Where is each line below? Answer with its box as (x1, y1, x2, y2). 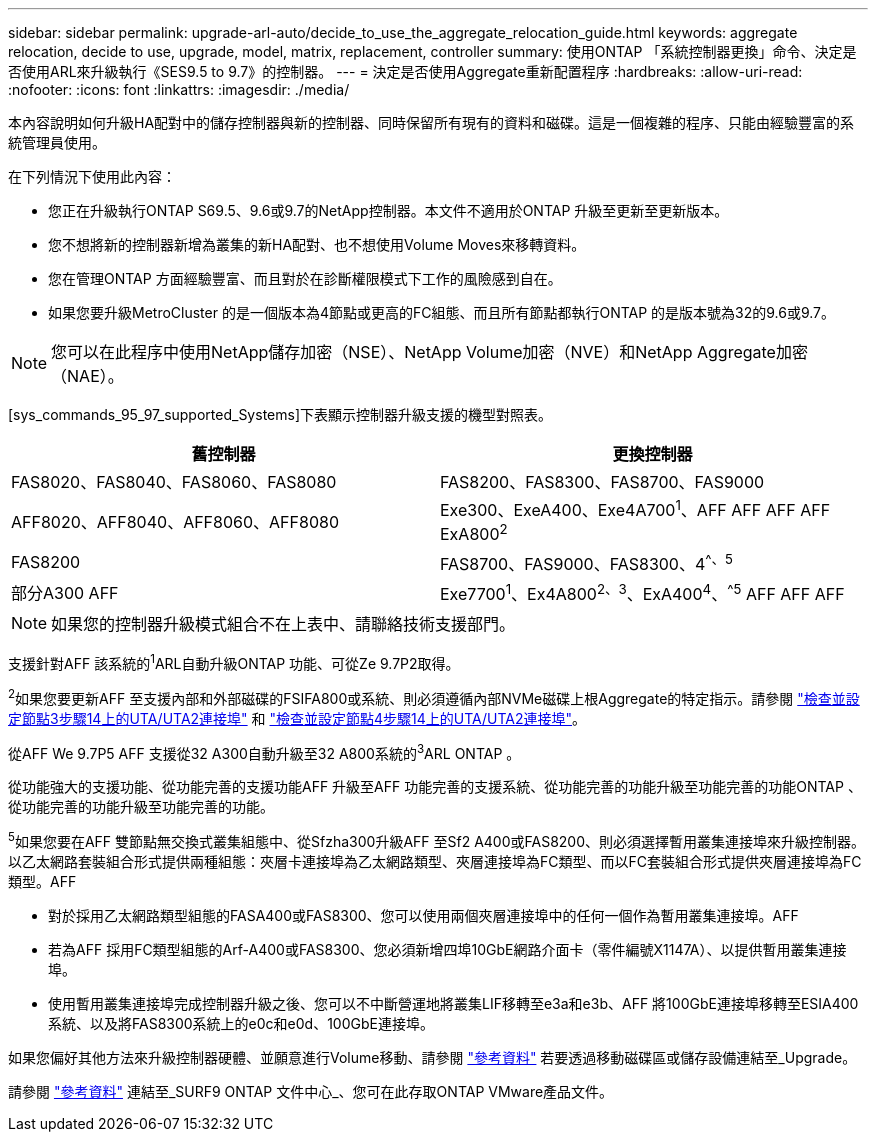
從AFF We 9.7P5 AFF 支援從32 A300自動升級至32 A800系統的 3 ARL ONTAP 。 (8, 741, 521, 762)
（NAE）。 (51, 366, 124, 386)
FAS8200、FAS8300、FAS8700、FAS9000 (440, 472, 765, 492)
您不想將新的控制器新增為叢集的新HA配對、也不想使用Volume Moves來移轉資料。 (48, 236, 586, 253)
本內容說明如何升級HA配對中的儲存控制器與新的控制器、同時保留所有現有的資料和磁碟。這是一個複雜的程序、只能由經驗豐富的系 (8, 114, 855, 131)
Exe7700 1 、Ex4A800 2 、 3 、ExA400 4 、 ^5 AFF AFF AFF (440, 580, 845, 605)
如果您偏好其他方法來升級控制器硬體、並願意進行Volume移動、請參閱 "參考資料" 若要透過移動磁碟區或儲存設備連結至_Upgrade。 (8, 1048, 857, 1066)
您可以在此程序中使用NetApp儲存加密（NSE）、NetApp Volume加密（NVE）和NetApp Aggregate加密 (51, 342, 808, 362)
